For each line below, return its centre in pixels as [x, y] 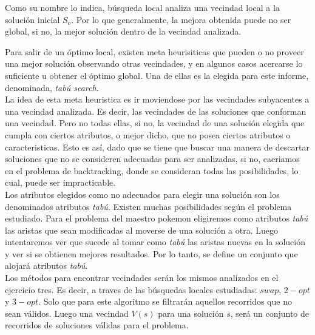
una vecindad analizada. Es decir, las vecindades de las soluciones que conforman [156, 111]
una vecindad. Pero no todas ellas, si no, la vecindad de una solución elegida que [155, 123]
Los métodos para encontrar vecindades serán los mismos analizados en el [142, 278]
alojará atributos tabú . [46, 266]
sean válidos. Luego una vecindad [67, 313]
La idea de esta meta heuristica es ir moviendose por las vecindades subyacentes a [157, 99]
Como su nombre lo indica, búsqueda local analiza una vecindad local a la [142, 7]
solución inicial [32, 19]
